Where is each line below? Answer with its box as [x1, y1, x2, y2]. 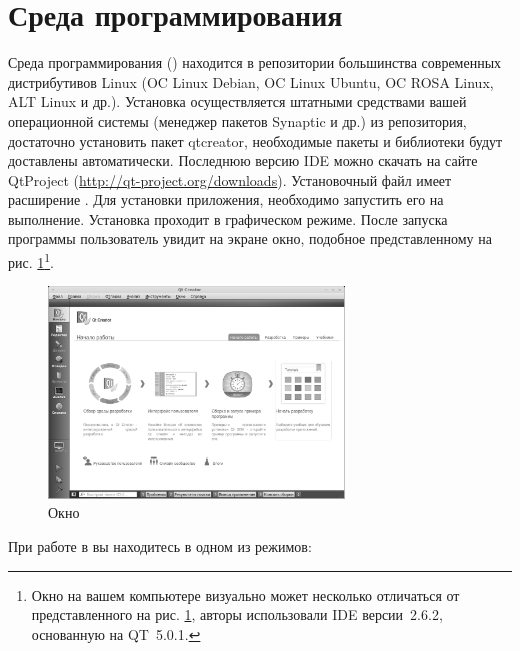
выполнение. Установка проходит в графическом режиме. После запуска [8, 208, 448, 229]
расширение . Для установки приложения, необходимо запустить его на [8, 189, 444, 210]
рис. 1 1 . [8, 249, 55, 272]
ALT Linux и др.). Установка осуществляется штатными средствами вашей [8, 91, 467, 112]
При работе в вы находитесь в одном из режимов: [8, 535, 312, 556]
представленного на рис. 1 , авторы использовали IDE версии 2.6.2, [31, 604, 443, 625]
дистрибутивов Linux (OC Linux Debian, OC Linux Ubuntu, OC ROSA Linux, [8, 71, 494, 92]
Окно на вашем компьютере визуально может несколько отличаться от [31, 584, 460, 605]
